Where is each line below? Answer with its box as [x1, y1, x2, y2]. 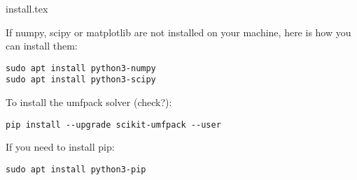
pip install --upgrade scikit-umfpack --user [6, 119, 221, 130]
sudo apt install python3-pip [6, 164, 146, 174]
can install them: [6, 38, 78, 53]
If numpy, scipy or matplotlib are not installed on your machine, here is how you [6, 24, 351, 39]
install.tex [6, 1, 48, 15]
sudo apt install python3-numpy [6, 63, 156, 73]
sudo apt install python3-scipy [6, 75, 156, 85]
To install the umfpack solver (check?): [6, 95, 172, 110]
